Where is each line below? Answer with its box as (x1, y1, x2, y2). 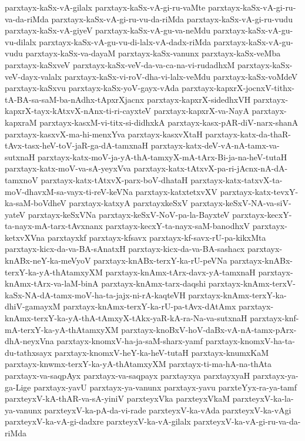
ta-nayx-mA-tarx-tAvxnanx (5, 220, 103, 232)
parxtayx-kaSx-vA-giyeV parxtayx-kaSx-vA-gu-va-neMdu (5, 24, 211, 36)
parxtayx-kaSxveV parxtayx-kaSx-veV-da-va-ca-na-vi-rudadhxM (5, 58, 235, 70)
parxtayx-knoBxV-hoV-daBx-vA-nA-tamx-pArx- (121, 323, 297, 335)
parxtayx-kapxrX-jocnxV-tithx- (182, 82, 294, 94)
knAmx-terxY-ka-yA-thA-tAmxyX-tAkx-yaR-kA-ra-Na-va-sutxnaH (5, 312, 247, 324)
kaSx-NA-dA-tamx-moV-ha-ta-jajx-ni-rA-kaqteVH (5, 288, 186, 301)
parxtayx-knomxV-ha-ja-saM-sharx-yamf (56, 335, 203, 347)
